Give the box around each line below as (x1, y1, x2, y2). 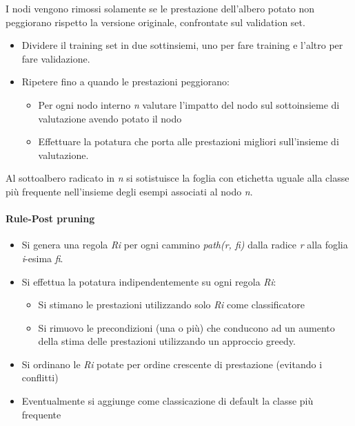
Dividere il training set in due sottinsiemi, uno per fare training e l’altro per (21, 38, 343, 52)
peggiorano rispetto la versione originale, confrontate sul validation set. (6, 14, 305, 29)
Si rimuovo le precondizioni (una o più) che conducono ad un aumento (38, 320, 335, 334)
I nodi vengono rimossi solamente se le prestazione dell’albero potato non (6, 1, 315, 15)
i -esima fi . (21, 251, 63, 265)
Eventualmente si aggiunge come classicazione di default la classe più (21, 394, 314, 408)
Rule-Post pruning (6, 211, 95, 226)
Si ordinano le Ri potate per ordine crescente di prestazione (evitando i (21, 356, 323, 371)
